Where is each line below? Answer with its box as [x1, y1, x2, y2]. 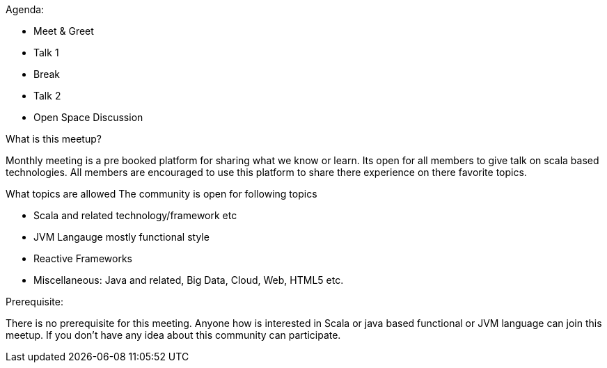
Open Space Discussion [33, 111, 143, 123]
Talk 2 [33, 90, 61, 102]
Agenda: [6, 3, 45, 15]
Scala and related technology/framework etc [33, 209, 237, 221]
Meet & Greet [33, 25, 94, 37]
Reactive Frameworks [33, 253, 132, 264]
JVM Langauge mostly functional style [33, 231, 210, 243]
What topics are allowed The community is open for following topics [6, 188, 317, 200]
